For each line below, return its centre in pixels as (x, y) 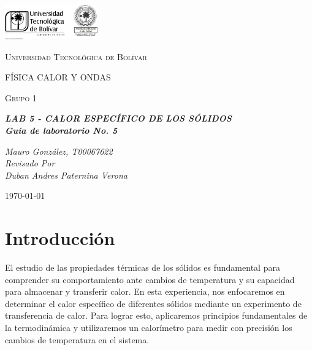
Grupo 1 (21, 97)
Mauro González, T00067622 (59, 151)
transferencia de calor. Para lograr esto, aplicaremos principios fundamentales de (156, 315)
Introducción (60, 238)
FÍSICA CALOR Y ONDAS (58, 77)
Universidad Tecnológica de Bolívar (76, 56)
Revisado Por (30, 163)
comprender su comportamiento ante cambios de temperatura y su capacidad (150, 279)
